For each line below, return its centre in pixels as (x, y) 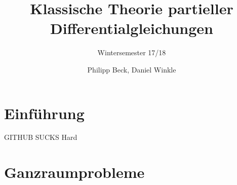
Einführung (44, 113)
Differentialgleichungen (132, 28)
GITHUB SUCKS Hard (41, 137)
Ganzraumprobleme (74, 172)
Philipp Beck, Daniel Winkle (132, 69)
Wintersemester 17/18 (132, 52)
